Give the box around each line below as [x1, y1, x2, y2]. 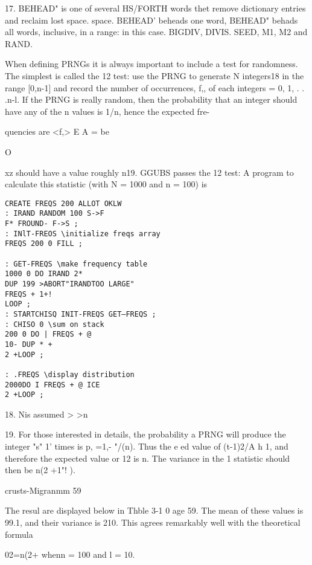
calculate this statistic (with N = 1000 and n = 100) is [5, 178, 208, 190]
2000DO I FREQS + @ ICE [5, 380, 100, 389]
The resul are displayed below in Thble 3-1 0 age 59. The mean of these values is [5, 504, 304, 517]
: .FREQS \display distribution [5, 370, 135, 379]
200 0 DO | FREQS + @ [5, 330, 92, 339]
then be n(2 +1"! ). [5, 463, 75, 476]
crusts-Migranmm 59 [5, 483, 81, 496]
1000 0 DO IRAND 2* [5, 270, 83, 279]
